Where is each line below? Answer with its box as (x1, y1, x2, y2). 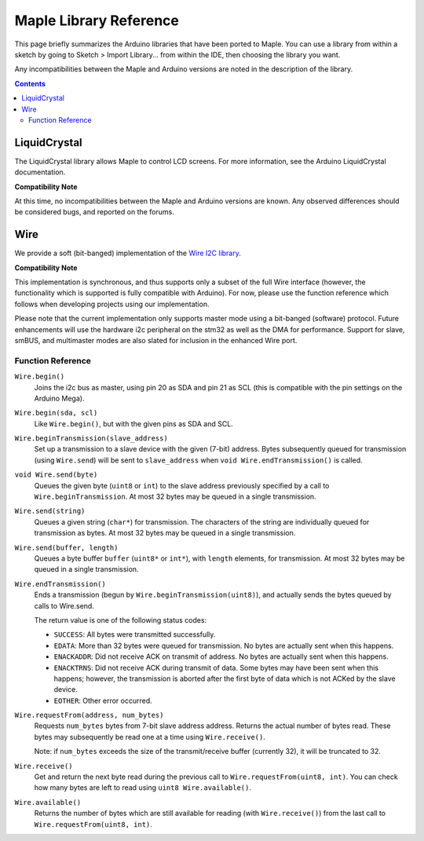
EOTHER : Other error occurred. (53, 696, 152, 705)
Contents (14, 79, 46, 88)
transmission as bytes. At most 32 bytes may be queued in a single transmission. (34, 528, 296, 538)
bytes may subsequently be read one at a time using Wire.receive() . (34, 732, 266, 741)
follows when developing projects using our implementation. (14, 299, 210, 309)
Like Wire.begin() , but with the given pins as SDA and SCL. (34, 419, 233, 428)
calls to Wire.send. (34, 601, 94, 610)
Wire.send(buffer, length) (14, 543, 119, 552)
